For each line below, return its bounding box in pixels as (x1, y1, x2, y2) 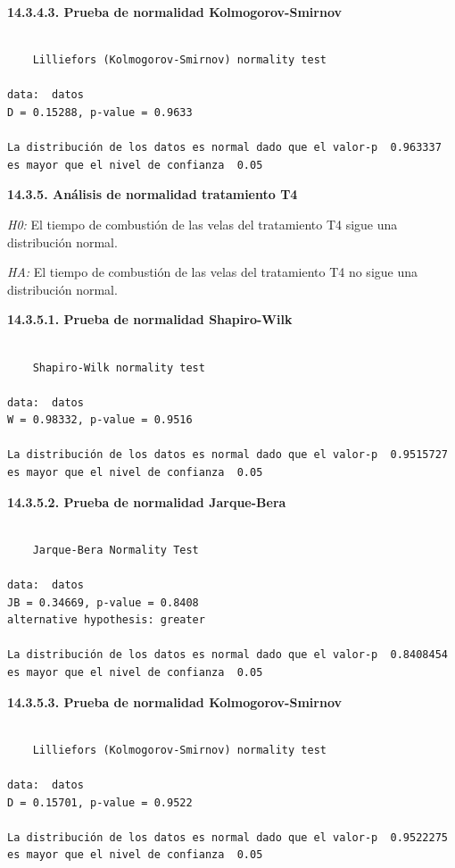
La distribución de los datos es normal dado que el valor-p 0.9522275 (7, 830, 448, 844)
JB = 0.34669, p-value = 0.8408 (7, 596, 199, 609)
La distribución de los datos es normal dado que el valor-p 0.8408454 (7, 648, 448, 662)
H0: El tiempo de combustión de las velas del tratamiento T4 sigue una (7, 214, 398, 233)
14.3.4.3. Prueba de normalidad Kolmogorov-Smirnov (7, 3, 342, 21)
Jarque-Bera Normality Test (32, 543, 199, 556)
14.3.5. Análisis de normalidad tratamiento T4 (7, 185, 298, 204)
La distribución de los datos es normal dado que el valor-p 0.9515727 (7, 448, 448, 462)
